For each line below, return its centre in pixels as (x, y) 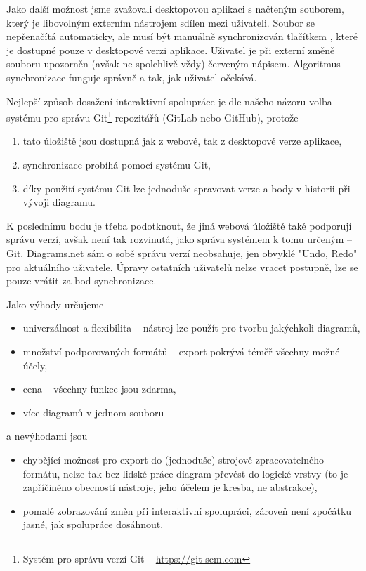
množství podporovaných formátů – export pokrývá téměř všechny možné (181, 351)
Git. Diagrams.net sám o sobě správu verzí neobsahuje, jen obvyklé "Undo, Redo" (182, 252)
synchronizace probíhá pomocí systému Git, (117, 164)
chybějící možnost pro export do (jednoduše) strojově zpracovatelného (173, 459)
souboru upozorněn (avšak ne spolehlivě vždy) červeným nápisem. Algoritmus (174, 64)
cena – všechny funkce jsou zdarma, (99, 389)
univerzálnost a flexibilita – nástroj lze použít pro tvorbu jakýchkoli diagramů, (191, 328)
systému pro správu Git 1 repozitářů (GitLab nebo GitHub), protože (152, 116)
